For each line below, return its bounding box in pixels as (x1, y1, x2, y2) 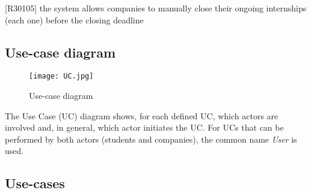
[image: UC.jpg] (29, 72, 94, 81)
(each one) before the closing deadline (5, 13, 144, 26)
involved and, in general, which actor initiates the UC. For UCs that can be (5, 121, 284, 134)
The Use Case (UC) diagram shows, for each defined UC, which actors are (5, 109, 279, 122)
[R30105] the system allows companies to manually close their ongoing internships (5, 2, 307, 14)
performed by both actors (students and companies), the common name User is (5, 132, 297, 145)
